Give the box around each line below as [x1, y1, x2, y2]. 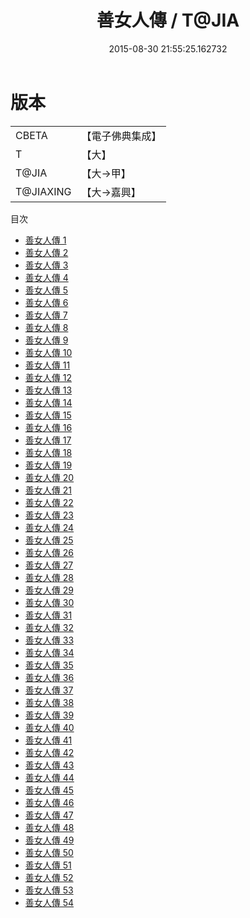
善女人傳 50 [24, 846, 74, 858]
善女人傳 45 [24, 784, 75, 796]
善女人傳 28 [24, 571, 74, 583]
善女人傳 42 [24, 746, 75, 758]
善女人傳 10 [24, 346, 73, 358]
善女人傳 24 [24, 521, 75, 533]
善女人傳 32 [24, 621, 74, 633]
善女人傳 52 [24, 871, 74, 883]
